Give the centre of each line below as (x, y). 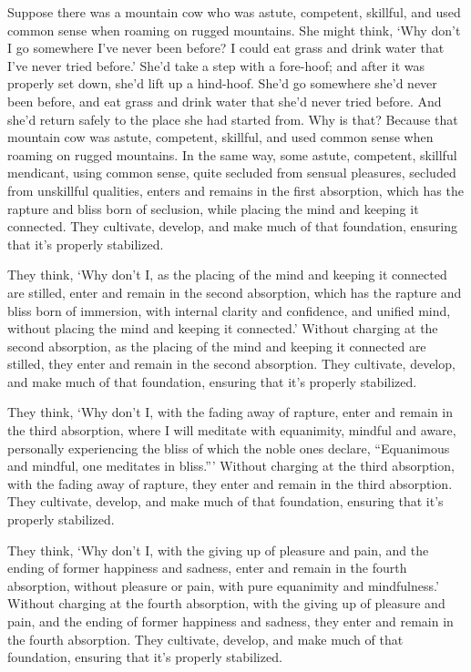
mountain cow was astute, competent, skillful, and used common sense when (220, 137)
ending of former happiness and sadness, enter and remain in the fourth (207, 568)
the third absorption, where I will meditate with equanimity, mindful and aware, (232, 430)
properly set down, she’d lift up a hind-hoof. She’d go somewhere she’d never (222, 83)
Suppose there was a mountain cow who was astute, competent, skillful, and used (234, 12)
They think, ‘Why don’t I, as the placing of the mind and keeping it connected (227, 275)
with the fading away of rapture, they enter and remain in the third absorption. (230, 483)
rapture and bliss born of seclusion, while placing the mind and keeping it (213, 208)
